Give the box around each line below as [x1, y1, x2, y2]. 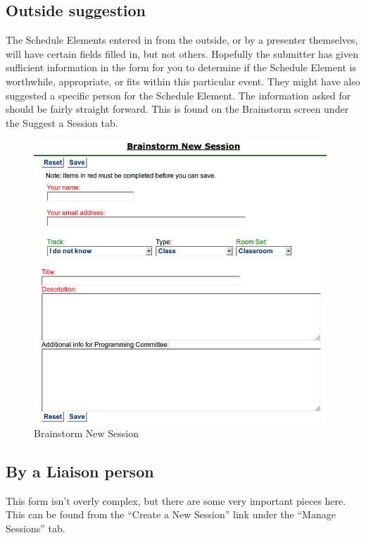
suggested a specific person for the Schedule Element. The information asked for [6, 87, 351, 102]
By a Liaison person [6, 460, 154, 482]
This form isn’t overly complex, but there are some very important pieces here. [6, 493, 346, 508]
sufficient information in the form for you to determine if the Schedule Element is [6, 60, 356, 75]
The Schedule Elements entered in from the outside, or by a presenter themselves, [6, 32, 358, 47]
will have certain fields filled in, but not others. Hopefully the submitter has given [6, 46, 358, 61]
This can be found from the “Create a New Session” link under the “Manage [6, 507, 336, 522]
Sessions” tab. [6, 521, 65, 535]
